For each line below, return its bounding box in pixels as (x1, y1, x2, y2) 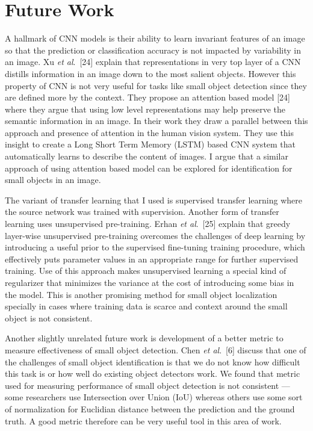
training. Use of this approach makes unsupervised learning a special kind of (5, 264, 287, 277)
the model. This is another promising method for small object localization (5, 288, 277, 300)
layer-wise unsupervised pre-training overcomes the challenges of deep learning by (5, 229, 306, 241)
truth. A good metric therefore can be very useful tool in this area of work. (5, 414, 282, 427)
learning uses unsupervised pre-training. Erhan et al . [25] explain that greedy (5, 217, 291, 230)
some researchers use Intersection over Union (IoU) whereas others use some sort (5, 391, 303, 403)
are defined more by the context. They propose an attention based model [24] (5, 91, 290, 104)
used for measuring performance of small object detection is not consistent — (5, 379, 290, 391)
